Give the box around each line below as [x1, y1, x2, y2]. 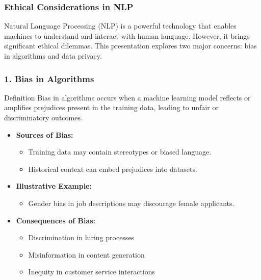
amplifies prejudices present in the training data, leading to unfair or [4, 102, 219, 113]
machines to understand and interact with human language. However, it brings [4, 30, 250, 41]
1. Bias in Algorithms [4, 72, 94, 85]
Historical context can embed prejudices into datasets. [28, 163, 197, 174]
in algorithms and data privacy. [4, 50, 102, 61]
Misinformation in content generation [28, 249, 145, 260]
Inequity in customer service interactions [28, 266, 155, 277]
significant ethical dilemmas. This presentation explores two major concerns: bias [4, 40, 257, 51]
